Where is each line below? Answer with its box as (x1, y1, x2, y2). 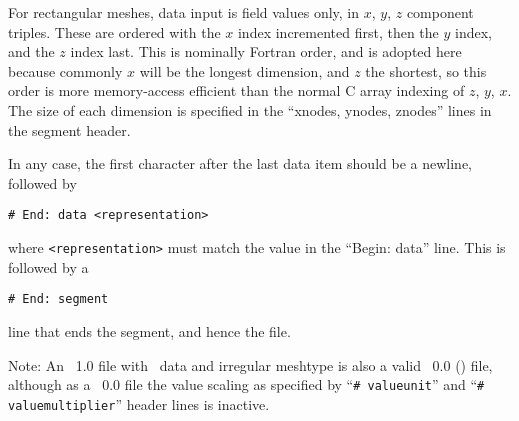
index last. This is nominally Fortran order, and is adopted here (70, 41, 462, 62)
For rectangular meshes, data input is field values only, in (8, 2, 360, 22)
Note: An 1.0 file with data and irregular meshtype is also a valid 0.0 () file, (8, 354, 493, 375)
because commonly (8, 60, 123, 81)
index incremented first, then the (237, 21, 439, 42)
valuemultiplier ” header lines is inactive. (8, 393, 270, 414)
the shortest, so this (365, 60, 487, 81)
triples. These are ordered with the (8, 21, 221, 42)
